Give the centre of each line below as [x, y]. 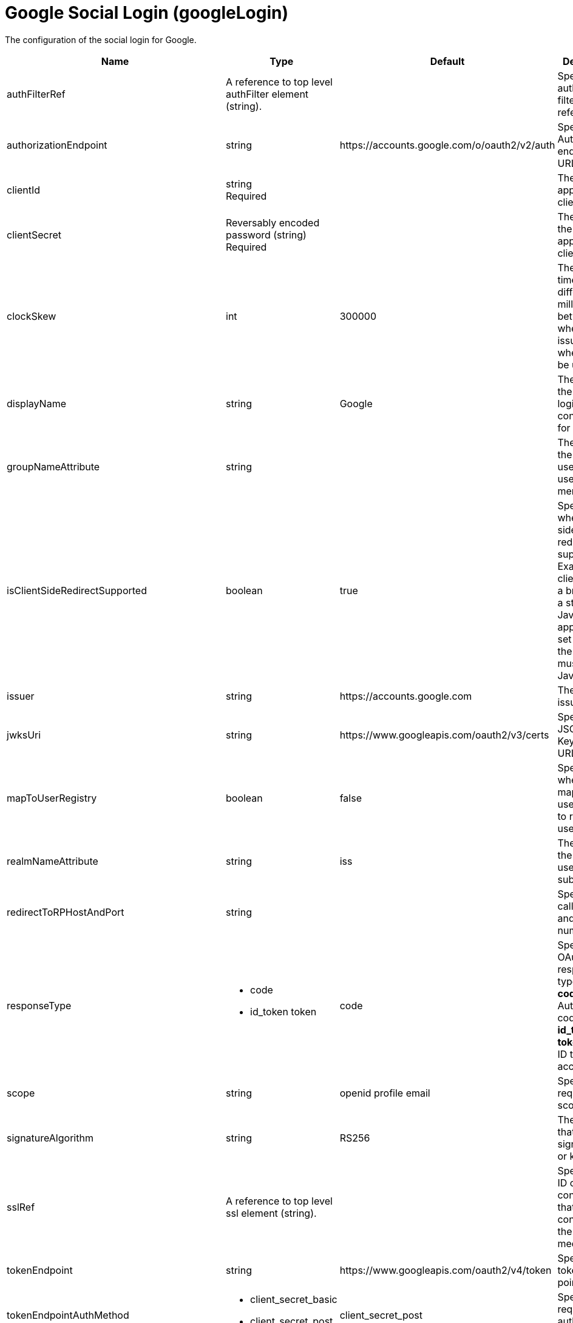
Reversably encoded [273, 222]
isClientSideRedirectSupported [77, 590]
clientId [23, 190]
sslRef [21, 1207]
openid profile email [385, 1093]
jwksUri [24, 735]
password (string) [266, 235]
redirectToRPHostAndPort [66, 912]
